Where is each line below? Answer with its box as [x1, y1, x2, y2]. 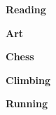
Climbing [6, 72, 50, 87]
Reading [6, 2, 46, 16]
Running [6, 96, 48, 111]
